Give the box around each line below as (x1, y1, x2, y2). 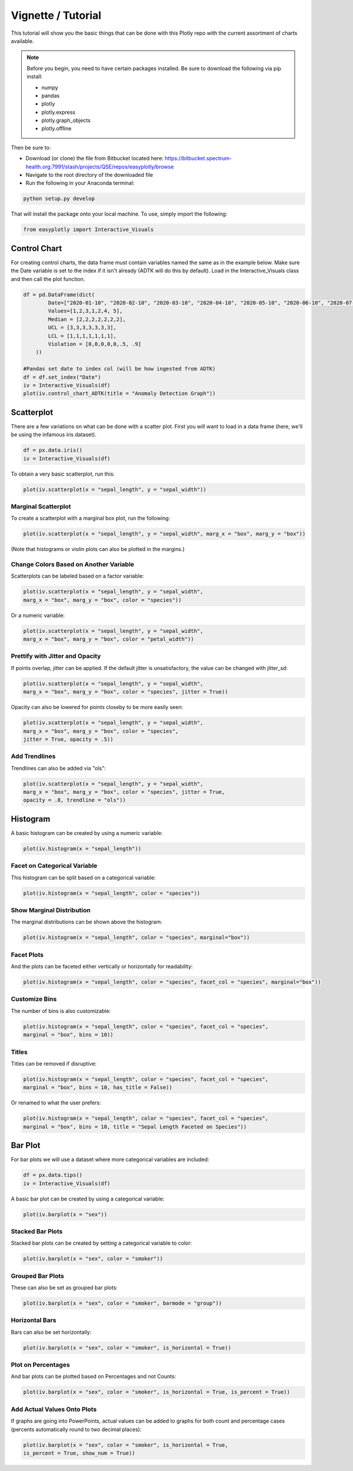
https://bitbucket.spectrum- (165, 155, 232, 162)
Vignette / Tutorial (11, 9, 102, 22)
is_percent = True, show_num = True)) (23, 1450, 135, 1456)
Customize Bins (11, 995, 57, 1003)
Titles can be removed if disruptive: (11, 1060, 97, 1067)
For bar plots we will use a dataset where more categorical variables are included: (11, 1156, 209, 1163)
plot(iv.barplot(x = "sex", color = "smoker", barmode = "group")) (23, 1300, 222, 1307)
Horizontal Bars (11, 1316, 56, 1324)
